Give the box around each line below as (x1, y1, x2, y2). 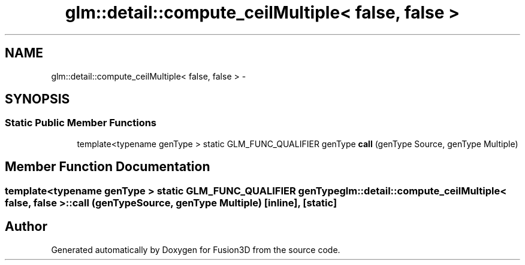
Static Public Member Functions (5, 117, 157, 129)
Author (5, 219, 47, 234)
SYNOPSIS (5, 92, 70, 107)
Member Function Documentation (5, 159, 210, 175)
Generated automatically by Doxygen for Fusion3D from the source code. (51, 244, 340, 255)
